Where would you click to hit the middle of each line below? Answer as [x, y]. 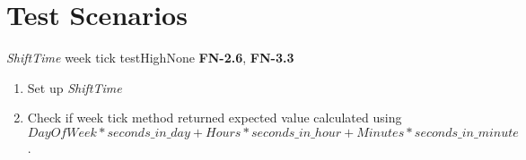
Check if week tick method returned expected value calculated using [215, 118]
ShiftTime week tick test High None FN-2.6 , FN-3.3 [150, 58]
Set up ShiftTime [75, 87]
